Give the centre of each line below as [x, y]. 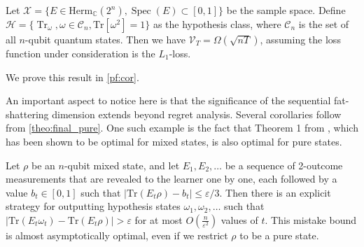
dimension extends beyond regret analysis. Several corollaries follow [197, 114]
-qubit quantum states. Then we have [105, 39]
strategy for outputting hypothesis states [93, 206]
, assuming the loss [300, 39]
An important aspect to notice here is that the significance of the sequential [168, 100]
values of [239, 219]
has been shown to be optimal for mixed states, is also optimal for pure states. [174, 141]
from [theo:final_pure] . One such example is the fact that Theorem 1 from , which [182, 128]
